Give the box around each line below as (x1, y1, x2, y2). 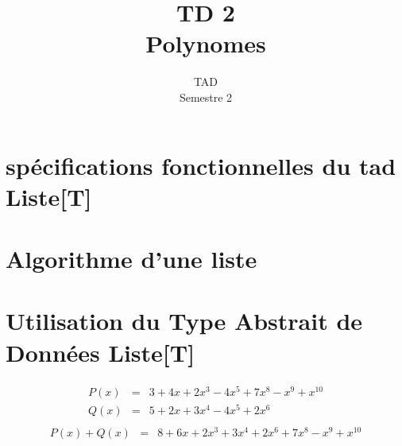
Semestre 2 (179, 88, 233, 105)
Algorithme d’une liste (6, 242, 257, 275)
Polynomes (145, 27, 266, 60)
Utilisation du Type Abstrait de (6, 304, 363, 337)
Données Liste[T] (6, 335, 195, 368)
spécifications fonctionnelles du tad (6, 149, 396, 181)
